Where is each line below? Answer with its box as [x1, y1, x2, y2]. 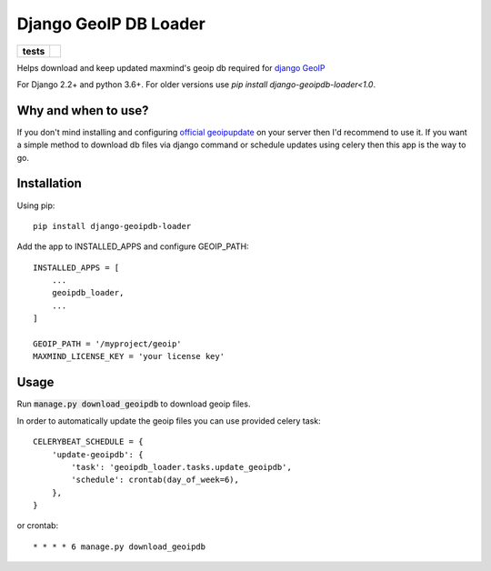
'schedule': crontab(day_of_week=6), [71, 475, 240, 486]
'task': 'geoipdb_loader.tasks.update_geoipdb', [71, 462, 293, 472]
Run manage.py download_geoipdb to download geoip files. [16, 398, 251, 409]
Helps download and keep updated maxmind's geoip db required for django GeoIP [16, 62, 326, 73]
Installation [16, 175, 82, 191]
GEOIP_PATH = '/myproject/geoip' [33, 339, 182, 349]
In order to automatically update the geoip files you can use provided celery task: [16, 415, 322, 426]
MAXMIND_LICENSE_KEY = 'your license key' [33, 351, 225, 362]
